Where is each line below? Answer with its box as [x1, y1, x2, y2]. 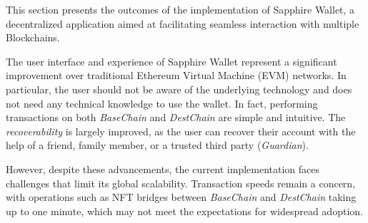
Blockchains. [6, 30, 60, 45]
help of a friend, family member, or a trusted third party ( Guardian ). [6, 138, 309, 152]
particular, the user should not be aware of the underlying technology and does [6, 81, 352, 96]
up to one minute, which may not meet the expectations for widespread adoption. [6, 203, 363, 218]
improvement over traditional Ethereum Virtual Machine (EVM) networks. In [6, 68, 347, 83]
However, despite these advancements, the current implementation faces [6, 161, 320, 176]
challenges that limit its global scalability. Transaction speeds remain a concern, [6, 175, 356, 190]
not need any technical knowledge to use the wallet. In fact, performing [6, 95, 318, 110]
